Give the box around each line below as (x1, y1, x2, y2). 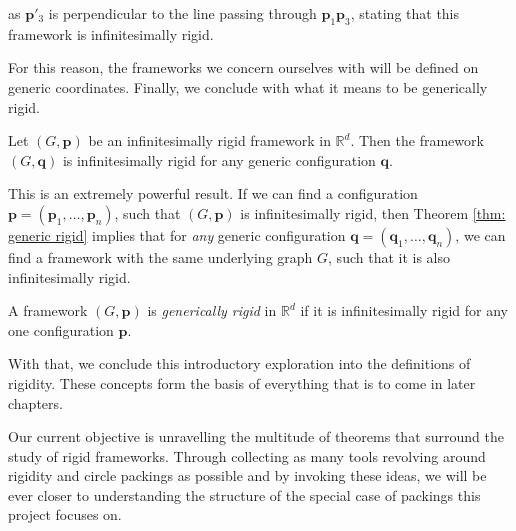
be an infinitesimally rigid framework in (88, 130, 331, 151)
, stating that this (350, 3, 460, 23)
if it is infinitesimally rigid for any (300, 300, 508, 321)
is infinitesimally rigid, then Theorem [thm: (240, 202, 506, 223)
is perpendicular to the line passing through (48, 3, 317, 23)
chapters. (8, 392, 63, 413)
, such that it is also (328, 246, 451, 267)
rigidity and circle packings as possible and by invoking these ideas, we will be (8, 465, 487, 486)
